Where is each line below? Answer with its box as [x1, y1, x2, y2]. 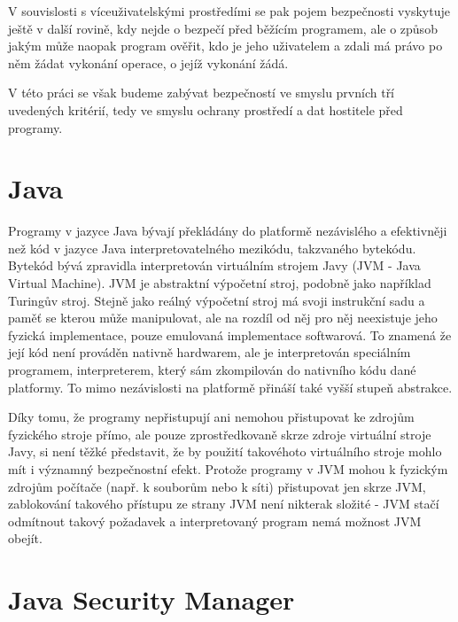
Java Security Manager [8, 581, 295, 618]
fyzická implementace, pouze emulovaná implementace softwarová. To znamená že [8, 325, 452, 344]
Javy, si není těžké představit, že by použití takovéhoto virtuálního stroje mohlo [8, 442, 442, 461]
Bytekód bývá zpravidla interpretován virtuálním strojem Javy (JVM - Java [8, 256, 421, 275]
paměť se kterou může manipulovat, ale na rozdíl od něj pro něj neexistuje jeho [8, 308, 438, 327]
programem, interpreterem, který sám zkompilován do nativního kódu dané [8, 361, 416, 379]
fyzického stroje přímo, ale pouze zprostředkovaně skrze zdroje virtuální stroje [8, 424, 431, 443]
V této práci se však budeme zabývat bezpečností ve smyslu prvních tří [8, 83, 395, 102]
